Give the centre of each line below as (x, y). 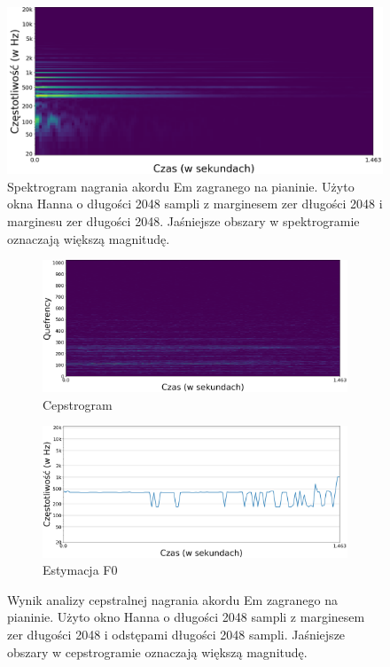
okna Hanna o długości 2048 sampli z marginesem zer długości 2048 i (195, 204)
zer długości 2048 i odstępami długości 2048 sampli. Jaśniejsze (176, 634)
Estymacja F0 (80, 570)
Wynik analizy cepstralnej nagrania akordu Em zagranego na (173, 599)
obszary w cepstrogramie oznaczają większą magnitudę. (157, 651)
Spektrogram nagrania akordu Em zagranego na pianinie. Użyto (181, 186)
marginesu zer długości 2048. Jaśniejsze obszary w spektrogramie (183, 220)
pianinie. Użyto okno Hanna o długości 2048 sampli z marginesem (186, 617)
